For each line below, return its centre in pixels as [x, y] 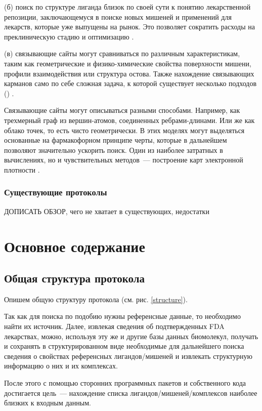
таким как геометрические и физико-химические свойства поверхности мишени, [128, 63]
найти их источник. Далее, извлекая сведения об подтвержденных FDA [114, 326]
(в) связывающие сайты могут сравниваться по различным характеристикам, [122, 53]
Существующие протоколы [56, 192]
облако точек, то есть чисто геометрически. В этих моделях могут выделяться [124, 130]
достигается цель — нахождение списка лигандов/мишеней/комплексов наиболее [131, 393]
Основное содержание [75, 246]
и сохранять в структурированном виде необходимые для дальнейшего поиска [124, 346]
